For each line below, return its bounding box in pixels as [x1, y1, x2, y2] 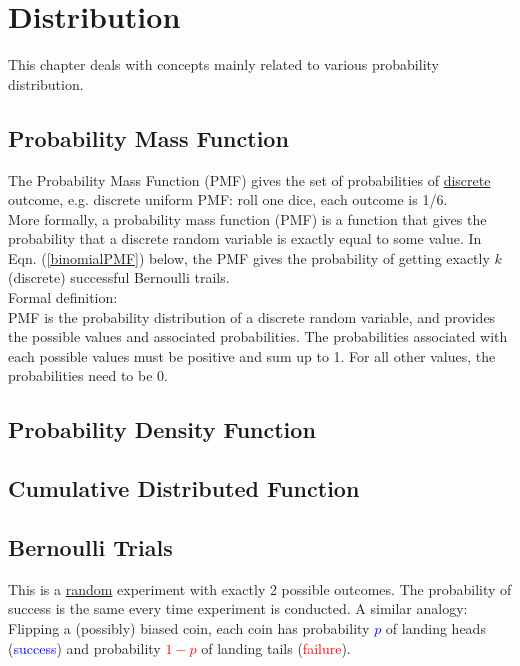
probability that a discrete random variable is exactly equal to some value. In [8, 228, 482, 249]
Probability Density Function [8, 414, 316, 445]
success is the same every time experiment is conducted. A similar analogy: [8, 598, 468, 619]
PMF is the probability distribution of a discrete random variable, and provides [8, 306, 496, 327]
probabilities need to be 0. [8, 365, 168, 386]
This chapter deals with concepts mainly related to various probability [8, 54, 439, 75]
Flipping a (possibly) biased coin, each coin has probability [8, 618, 370, 638]
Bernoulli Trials [8, 532, 173, 562]
